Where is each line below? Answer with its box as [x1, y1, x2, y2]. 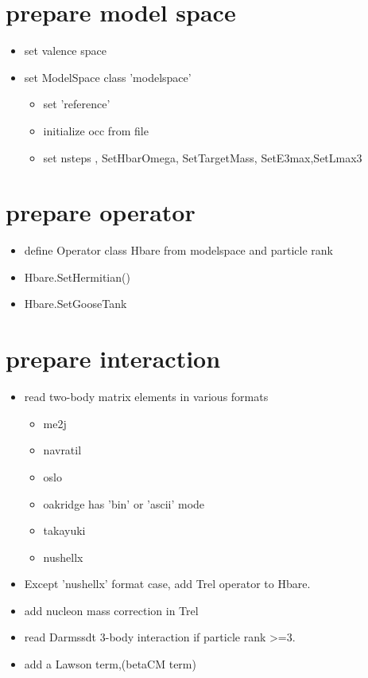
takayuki [43, 522, 86, 539]
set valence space [24, 42, 107, 59]
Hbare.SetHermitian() [24, 268, 130, 285]
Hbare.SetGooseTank [24, 295, 127, 312]
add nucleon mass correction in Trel [24, 602, 199, 618]
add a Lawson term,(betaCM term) [24, 656, 196, 672]
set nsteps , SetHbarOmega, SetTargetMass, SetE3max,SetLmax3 [43, 149, 362, 166]
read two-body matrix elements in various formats [24, 388, 269, 405]
